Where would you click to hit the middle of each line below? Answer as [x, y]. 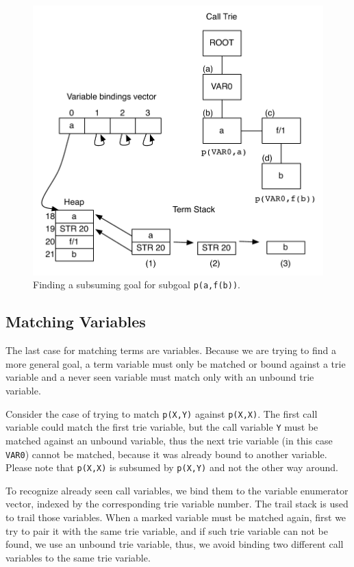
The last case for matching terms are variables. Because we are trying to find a [171, 350]
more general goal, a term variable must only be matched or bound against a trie [176, 363]
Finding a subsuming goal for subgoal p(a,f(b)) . [137, 285]
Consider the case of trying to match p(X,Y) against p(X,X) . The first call [162, 413]
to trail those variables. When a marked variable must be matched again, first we [176, 517]
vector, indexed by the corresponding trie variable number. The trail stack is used [177, 504]
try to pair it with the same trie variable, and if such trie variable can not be [167, 530]
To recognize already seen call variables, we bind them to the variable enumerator [177, 490]
